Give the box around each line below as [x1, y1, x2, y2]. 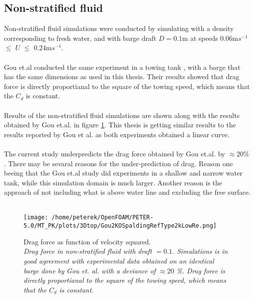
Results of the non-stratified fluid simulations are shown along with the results [4, 110, 240, 120]
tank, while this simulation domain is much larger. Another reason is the [4, 177, 223, 187]
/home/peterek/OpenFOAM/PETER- [51, 214, 153, 221]
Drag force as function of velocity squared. [24, 236, 151, 246]
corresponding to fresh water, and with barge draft [4, 32, 156, 43]
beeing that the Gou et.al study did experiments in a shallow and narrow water [4, 168, 243, 178]
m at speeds [182, 32, 218, 43]
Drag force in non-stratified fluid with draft [24, 246, 152, 256]
